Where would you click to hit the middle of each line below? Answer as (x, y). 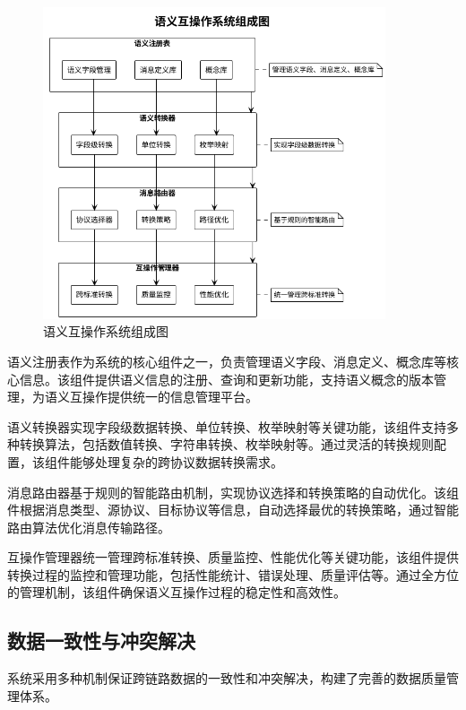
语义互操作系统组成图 (106, 331)
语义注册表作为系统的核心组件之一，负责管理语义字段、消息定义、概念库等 (227, 361)
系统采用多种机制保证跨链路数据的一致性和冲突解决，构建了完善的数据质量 (227, 678)
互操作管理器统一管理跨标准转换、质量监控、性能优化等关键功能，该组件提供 (233, 557)
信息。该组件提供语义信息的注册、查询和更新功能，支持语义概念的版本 (226, 379)
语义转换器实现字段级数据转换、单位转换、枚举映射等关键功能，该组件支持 (227, 426)
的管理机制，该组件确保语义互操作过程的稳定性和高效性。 (177, 592)
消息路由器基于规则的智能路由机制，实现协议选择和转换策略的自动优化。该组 (233, 492)
